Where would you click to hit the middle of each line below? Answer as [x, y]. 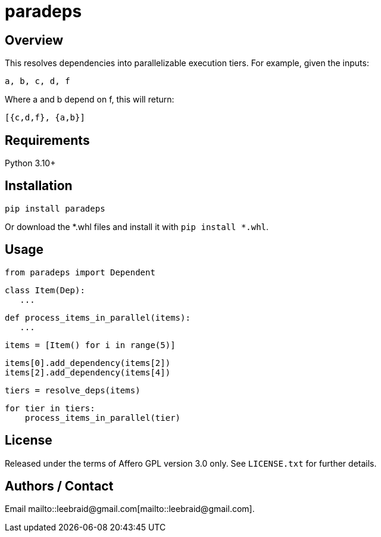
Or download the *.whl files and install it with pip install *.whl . [137, 226]
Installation [39, 186]
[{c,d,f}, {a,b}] [45, 118]
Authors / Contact [59, 486]
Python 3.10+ [30, 163]
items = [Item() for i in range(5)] [90, 345]
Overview [34, 40]
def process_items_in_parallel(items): [98, 317]
